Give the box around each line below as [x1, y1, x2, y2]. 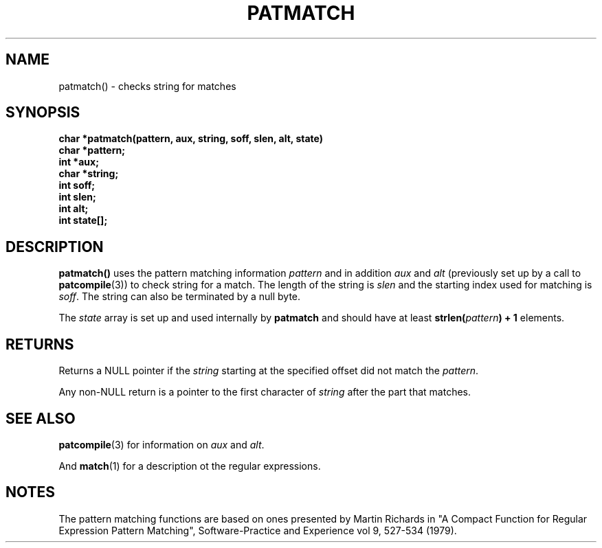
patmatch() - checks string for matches [58, 80, 236, 92]
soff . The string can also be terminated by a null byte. [58, 290, 301, 303]
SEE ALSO [5, 409, 76, 427]
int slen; [58, 191, 96, 203]
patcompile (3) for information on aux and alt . [58, 438, 265, 450]
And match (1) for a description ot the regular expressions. [58, 459, 321, 472]
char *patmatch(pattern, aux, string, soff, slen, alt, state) [58, 133, 323, 145]
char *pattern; [58, 144, 126, 157]
